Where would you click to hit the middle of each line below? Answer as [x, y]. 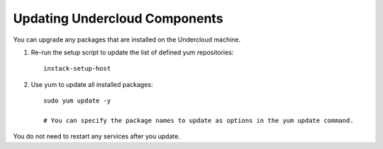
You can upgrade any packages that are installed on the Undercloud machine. [127, 40]
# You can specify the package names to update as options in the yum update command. [199, 120]
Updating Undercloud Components [118, 18]
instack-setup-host [77, 68]
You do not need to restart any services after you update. [97, 136]
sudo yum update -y [77, 101]
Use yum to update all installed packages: [92, 84]
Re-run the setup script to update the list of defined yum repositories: [132, 52]
